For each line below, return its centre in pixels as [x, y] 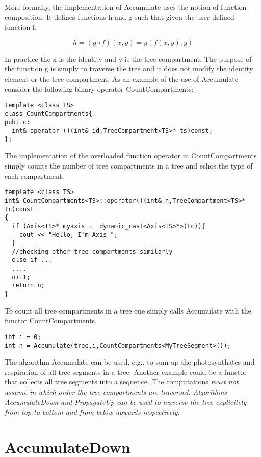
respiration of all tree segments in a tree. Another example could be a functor [126, 371]
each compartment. [34, 175]
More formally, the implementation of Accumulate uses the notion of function [126, 7]
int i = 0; [23, 337]
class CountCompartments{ [48, 114]
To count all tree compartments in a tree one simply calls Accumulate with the [128, 310]
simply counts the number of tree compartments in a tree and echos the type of [129, 166]
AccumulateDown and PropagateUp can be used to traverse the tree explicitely [126, 402]
